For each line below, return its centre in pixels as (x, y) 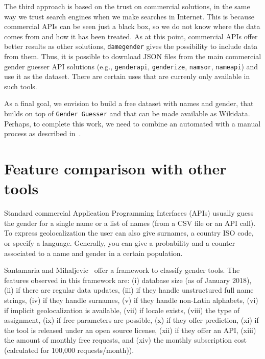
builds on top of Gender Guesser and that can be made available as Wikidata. (127, 113)
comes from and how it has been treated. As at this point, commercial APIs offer (131, 36)
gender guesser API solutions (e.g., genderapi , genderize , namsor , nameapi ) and (131, 66)
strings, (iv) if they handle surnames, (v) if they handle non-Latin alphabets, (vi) (131, 300)
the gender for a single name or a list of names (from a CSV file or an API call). (130, 223)
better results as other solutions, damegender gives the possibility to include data (131, 46)
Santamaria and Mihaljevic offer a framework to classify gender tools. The (122, 270)
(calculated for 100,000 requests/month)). (69, 350)
